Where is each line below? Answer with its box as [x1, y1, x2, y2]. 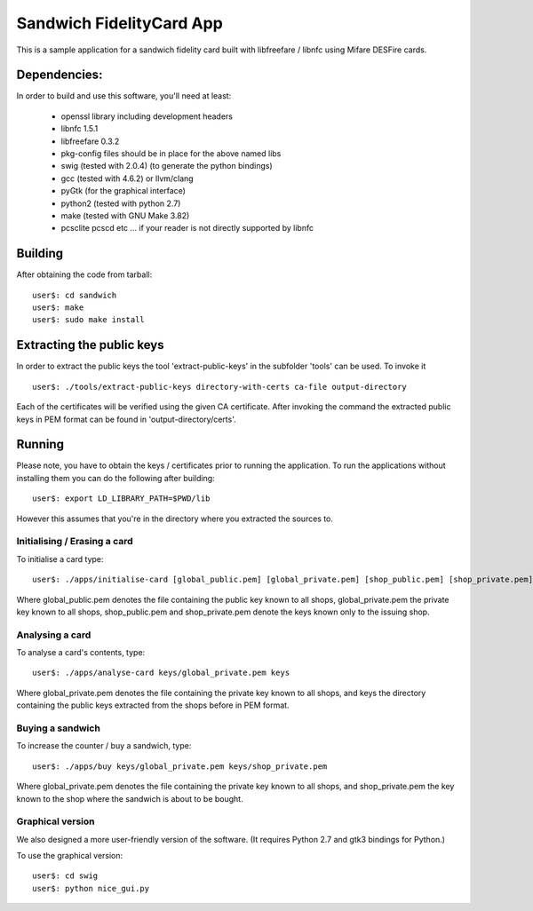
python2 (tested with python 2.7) [60, 198, 181, 209]
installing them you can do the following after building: [16, 472, 215, 483]
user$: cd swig [32, 871, 99, 881]
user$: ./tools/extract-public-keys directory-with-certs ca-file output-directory [32, 382, 408, 392]
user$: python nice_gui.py [32, 883, 150, 893]
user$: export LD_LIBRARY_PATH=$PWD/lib [32, 494, 211, 503]
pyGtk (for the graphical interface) [60, 186, 187, 196]
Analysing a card [16, 629, 91, 641]
